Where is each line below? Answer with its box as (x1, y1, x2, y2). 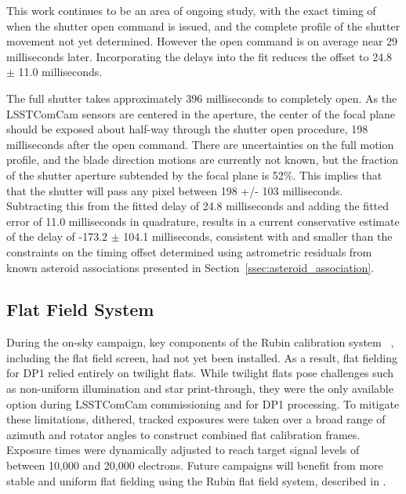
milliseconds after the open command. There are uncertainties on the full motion (6, 136, 394, 152)
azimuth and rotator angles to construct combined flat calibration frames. (6, 426, 361, 442)
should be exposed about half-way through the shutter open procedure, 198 (6, 121, 368, 137)
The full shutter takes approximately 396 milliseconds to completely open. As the (6, 89, 397, 106)
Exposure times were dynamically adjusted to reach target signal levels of (6, 441, 360, 458)
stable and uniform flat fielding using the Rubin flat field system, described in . (6, 472, 386, 489)
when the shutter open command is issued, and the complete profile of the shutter (6, 17, 401, 34)
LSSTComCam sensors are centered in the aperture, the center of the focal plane (6, 105, 396, 122)
